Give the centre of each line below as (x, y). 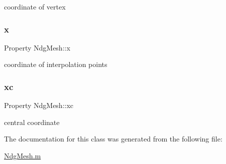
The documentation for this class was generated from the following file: (113, 139)
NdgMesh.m (23, 155)
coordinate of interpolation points (56, 64)
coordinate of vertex (35, 6)
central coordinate (32, 122)
